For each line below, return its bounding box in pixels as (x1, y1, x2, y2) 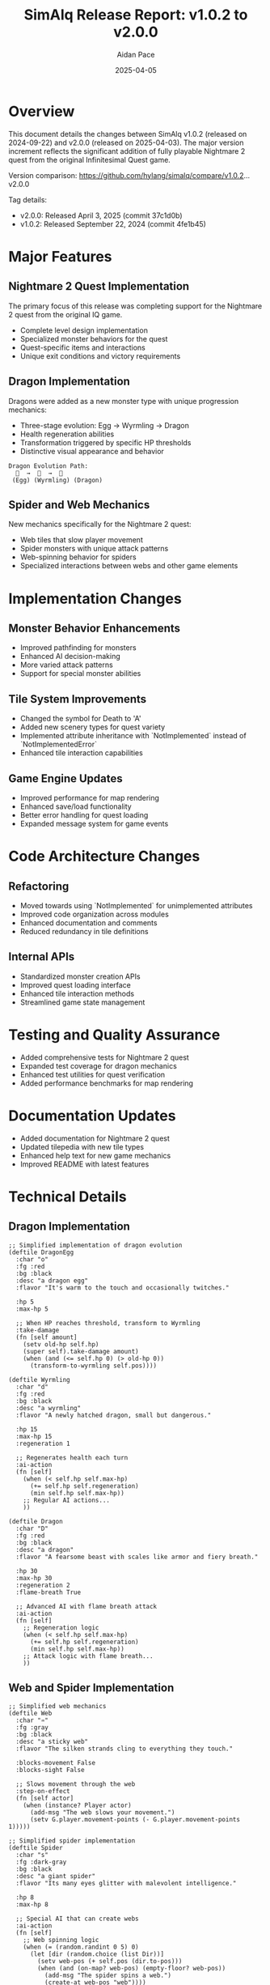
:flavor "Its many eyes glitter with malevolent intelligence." (15, 1880, 237, 1888)
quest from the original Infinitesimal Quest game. (8, 155, 171, 164)
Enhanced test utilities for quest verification (19, 1069, 166, 1079)
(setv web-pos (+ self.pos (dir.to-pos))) (37, 1957, 183, 1966)
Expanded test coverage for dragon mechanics (19, 1061, 178, 1070)
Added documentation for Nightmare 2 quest (19, 1133, 170, 1143)
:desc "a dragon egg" (15, 1277, 89, 1285)
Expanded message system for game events (19, 818, 169, 828)
